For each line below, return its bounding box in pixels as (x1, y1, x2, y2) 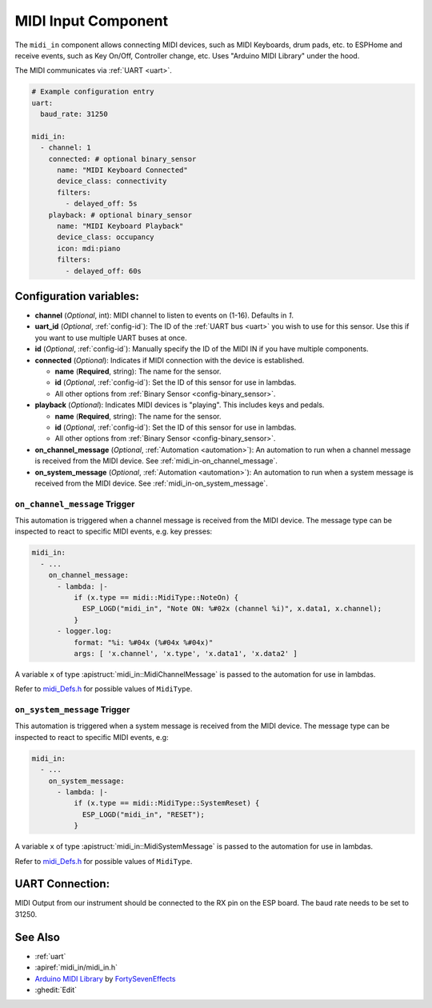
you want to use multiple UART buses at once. (34, 333, 187, 342)
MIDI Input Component (14, 12, 168, 30)
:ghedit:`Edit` (34, 985, 78, 994)
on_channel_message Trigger (14, 498, 135, 510)
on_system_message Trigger (14, 704, 130, 715)
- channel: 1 (40, 143, 91, 152)
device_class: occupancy (57, 233, 155, 242)
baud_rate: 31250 (40, 110, 108, 119)
